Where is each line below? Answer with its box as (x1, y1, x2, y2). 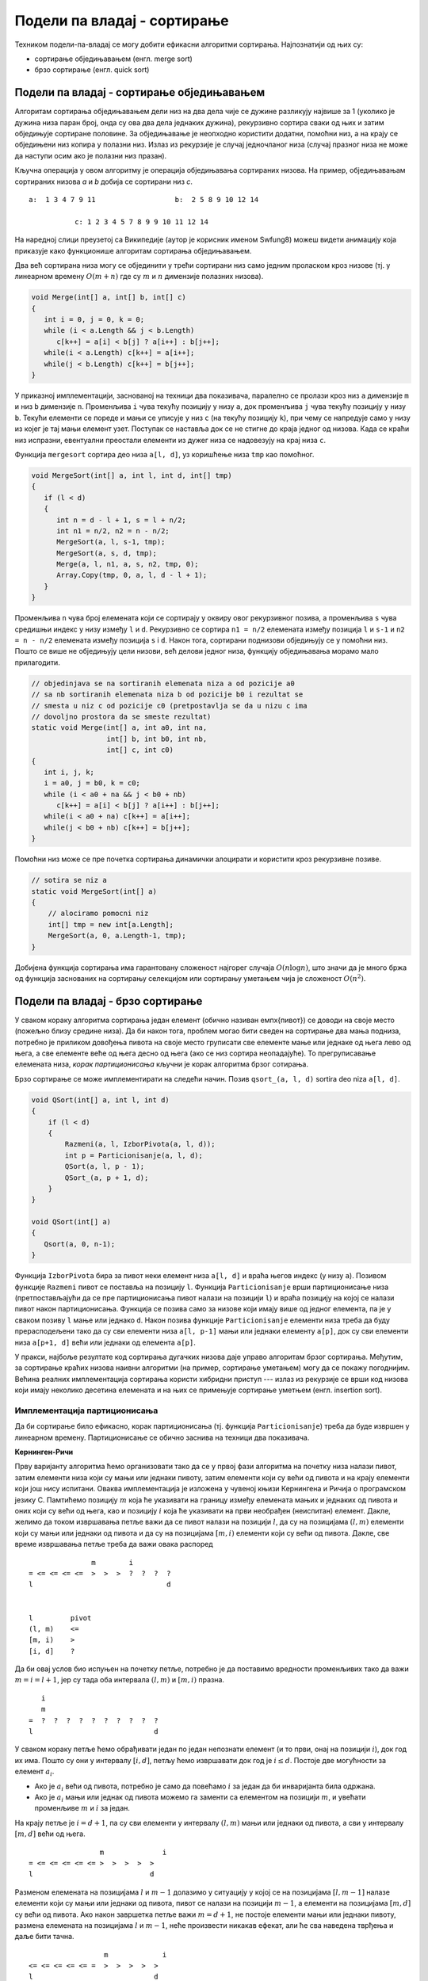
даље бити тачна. (14, 1932, 75, 1941)
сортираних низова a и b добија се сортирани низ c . (14, 177, 193, 186)
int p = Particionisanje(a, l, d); (64, 1151, 204, 1160)
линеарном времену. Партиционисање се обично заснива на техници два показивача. (14, 1433, 310, 1442)
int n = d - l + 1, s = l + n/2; (56, 515, 186, 525)
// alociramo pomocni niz (48, 909, 149, 918)
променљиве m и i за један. (34, 1804, 131, 1813)
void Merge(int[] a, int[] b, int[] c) (31, 293, 186, 302)
